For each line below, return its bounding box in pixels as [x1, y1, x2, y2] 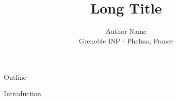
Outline [4, 72, 26, 82]
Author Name [106, 26, 146, 36]
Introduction [4, 88, 41, 98]
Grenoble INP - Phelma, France [79, 35, 174, 45]
